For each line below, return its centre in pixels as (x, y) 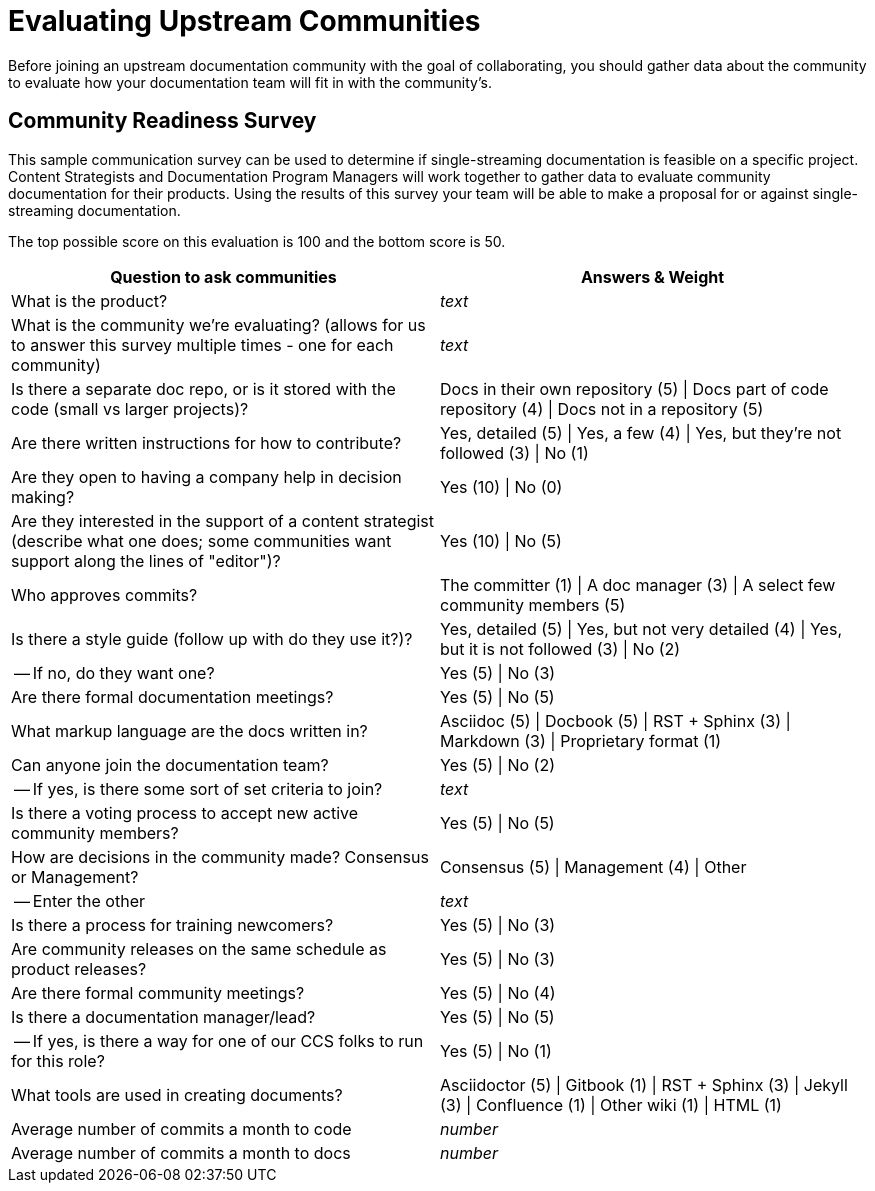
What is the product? (89, 300)
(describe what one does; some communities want (201, 540)
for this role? (58, 1060)
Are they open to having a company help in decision (206, 476)
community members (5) (533, 604)
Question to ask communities (223, 276)
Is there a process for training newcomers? (172, 924)
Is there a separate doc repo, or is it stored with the (203, 388)
